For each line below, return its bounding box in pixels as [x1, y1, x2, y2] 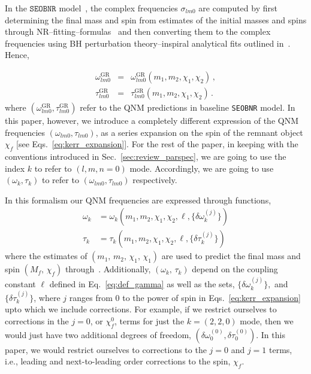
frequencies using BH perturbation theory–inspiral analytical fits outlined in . [5, 37, 291, 49]
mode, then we [240, 314, 294, 327]
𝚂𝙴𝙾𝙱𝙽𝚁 [29, 5, 56, 13]
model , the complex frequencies [59, 2, 178, 14]
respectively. [132, 174, 177, 186]
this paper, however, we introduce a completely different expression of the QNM [5, 114, 299, 127]
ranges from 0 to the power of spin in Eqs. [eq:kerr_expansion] [69, 291, 301, 303]
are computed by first [198, 2, 277, 14]
